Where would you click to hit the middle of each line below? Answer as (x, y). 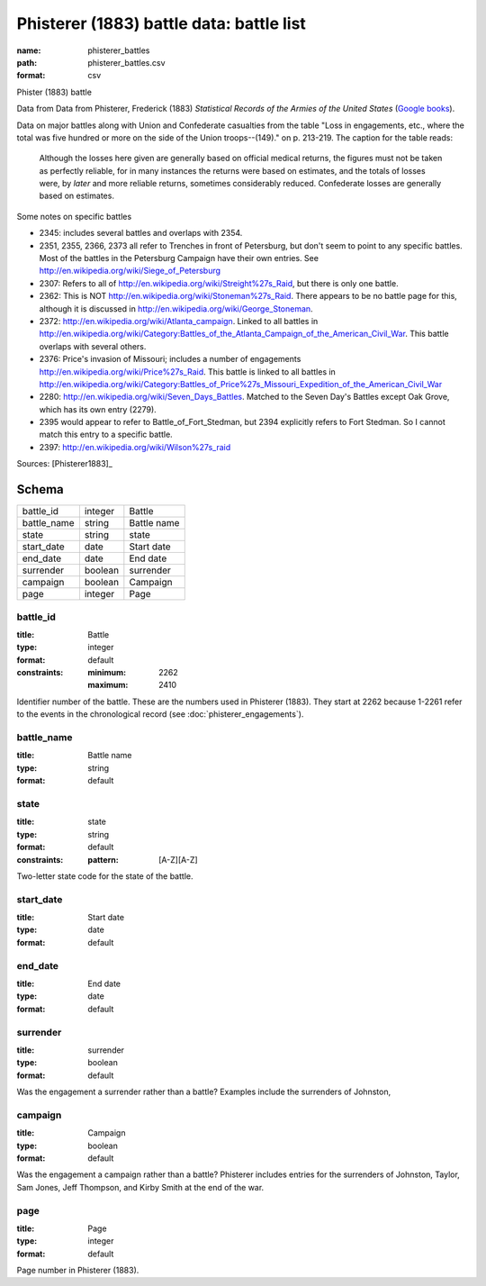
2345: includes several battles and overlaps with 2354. (141, 233)
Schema (40, 489)
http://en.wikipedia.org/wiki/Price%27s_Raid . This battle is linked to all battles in (188, 371)
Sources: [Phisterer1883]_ (64, 464)
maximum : (108, 685)
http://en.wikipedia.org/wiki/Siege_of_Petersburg (130, 271)
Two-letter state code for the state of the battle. (105, 876)
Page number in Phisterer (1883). (78, 1271)
